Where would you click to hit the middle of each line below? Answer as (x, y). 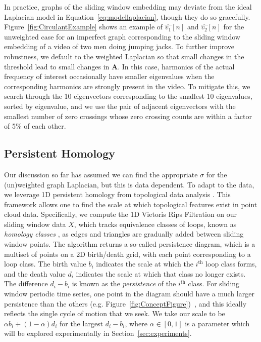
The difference (26, 283)
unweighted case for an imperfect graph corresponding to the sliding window (122, 36)
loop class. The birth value (45, 264)
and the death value (35, 273)
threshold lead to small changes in (57, 66)
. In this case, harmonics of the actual (176, 66)
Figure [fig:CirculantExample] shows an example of (84, 27)
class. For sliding (214, 283)
